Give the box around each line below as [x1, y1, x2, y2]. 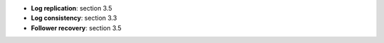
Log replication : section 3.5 [31, 4, 113, 12]
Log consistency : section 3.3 [31, 14, 117, 23]
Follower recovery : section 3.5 [31, 23, 122, 32]
